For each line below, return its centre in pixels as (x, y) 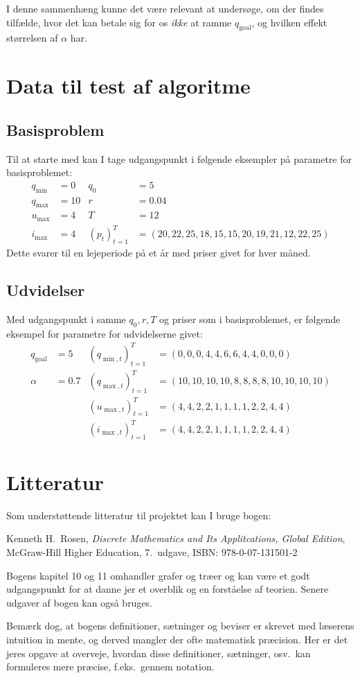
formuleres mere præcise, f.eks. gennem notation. (110, 667)
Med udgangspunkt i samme (66, 319)
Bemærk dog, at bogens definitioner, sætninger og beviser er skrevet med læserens (180, 626)
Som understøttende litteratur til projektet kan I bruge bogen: (139, 515)
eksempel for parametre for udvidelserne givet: (105, 333)
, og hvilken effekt (289, 22)
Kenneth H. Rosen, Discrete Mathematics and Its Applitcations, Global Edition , (176, 538)
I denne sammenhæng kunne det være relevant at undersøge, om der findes (165, 8)
